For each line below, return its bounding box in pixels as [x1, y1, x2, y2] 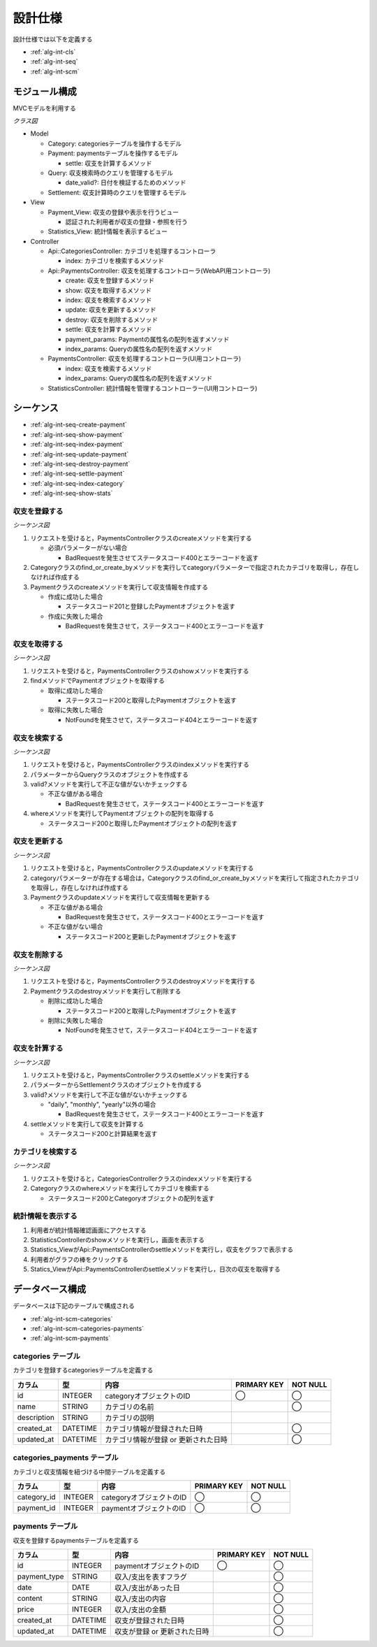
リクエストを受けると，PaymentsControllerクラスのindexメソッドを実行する [30, 761, 249, 769]
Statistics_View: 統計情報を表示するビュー [47, 227, 168, 236]
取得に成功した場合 [47, 686, 103, 695]
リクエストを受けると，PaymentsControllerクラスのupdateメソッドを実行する [30, 864, 254, 872]
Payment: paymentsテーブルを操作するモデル [47, 149, 178, 157]
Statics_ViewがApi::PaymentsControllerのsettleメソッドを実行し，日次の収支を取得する [30, 1265, 281, 1274]
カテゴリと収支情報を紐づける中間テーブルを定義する [13, 1467, 166, 1476]
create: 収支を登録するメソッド [65, 276, 155, 285]
